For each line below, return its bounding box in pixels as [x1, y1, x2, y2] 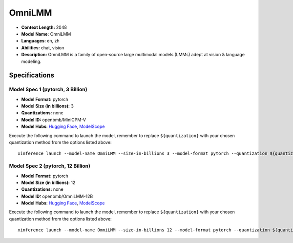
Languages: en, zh [21, 38, 60, 44]
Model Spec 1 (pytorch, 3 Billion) [9, 86, 87, 93]
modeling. [21, 59, 42, 64]
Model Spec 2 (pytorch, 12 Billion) [9, 162, 90, 169]
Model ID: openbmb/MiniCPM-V [21, 117, 86, 122]
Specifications [9, 71, 55, 80]
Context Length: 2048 [21, 24, 67, 30]
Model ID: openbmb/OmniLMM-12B [21, 193, 93, 199]
